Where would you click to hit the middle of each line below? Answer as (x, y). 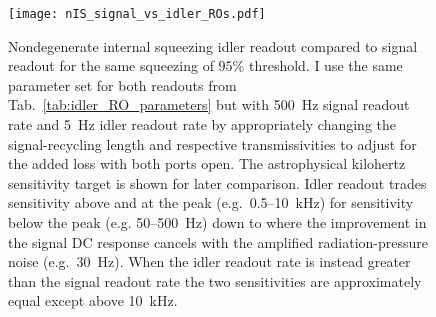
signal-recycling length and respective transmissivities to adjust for (212, 143)
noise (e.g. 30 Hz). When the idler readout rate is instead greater (209, 261)
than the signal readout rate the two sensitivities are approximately (215, 280)
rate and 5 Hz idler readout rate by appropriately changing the (202, 124)
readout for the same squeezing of (111, 65)
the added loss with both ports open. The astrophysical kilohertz (207, 163)
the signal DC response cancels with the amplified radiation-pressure (218, 241)
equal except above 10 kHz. (93, 300)
